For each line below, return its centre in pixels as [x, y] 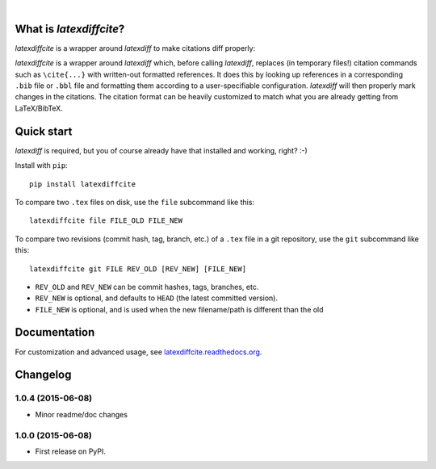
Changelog [43, 375]
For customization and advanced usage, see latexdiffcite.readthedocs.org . [138, 352]
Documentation [55, 332]
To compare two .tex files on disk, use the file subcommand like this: [134, 202]
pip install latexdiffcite [83, 184]
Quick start [44, 131]
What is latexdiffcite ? [70, 29]
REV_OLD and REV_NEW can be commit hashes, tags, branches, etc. [147, 287]
